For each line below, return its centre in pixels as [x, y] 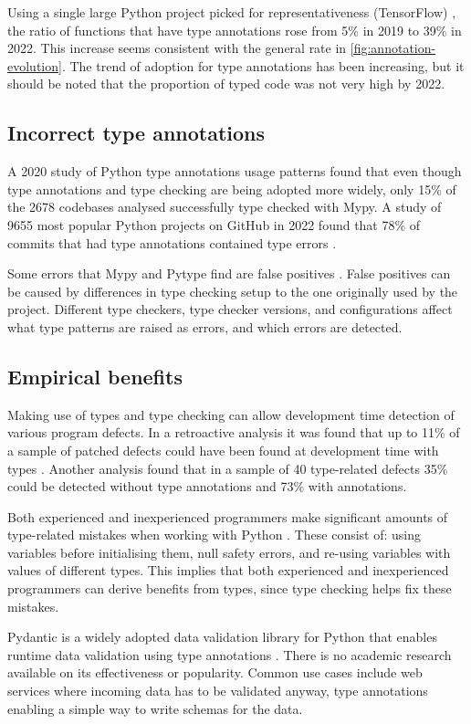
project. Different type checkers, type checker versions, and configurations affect [230, 309]
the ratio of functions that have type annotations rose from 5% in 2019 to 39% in [235, 30]
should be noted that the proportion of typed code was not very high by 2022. [226, 84]
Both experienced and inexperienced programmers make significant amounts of [228, 516]
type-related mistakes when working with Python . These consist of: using [215, 535]
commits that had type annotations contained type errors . [172, 242]
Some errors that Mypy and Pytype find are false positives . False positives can [229, 273]
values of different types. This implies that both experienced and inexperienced [228, 570]
